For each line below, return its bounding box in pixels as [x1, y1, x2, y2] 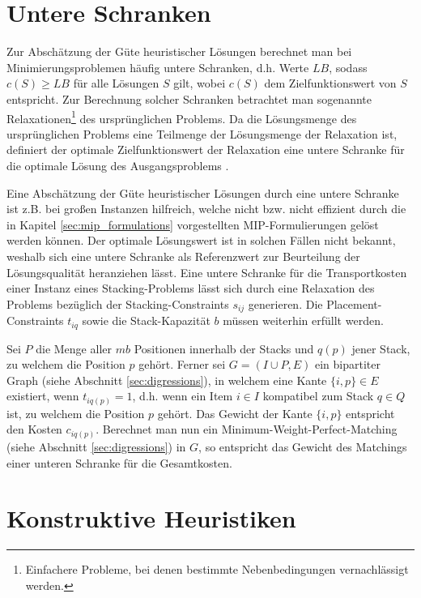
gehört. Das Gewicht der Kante [157, 404, 313, 421]
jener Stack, [351, 340, 410, 357]
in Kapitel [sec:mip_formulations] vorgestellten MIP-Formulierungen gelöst [6, 216, 379, 233]
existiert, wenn [6, 387, 79, 404]
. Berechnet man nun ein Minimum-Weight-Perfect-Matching [96, 421, 398, 438]
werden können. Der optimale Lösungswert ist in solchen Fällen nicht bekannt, [6, 232, 396, 249]
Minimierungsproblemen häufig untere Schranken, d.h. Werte [6, 58, 309, 75]
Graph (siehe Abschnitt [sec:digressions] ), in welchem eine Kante [6, 371, 327, 388]
